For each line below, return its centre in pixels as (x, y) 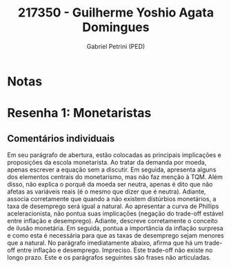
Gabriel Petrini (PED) (116, 46)
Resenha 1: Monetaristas (79, 113)
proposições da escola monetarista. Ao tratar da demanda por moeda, (107, 162)
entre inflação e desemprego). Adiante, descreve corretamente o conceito (113, 220)
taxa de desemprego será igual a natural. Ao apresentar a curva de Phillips (113, 206)
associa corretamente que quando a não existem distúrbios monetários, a (112, 198)
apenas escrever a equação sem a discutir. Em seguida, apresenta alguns (112, 169)
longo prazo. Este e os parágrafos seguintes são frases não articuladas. (109, 257)
